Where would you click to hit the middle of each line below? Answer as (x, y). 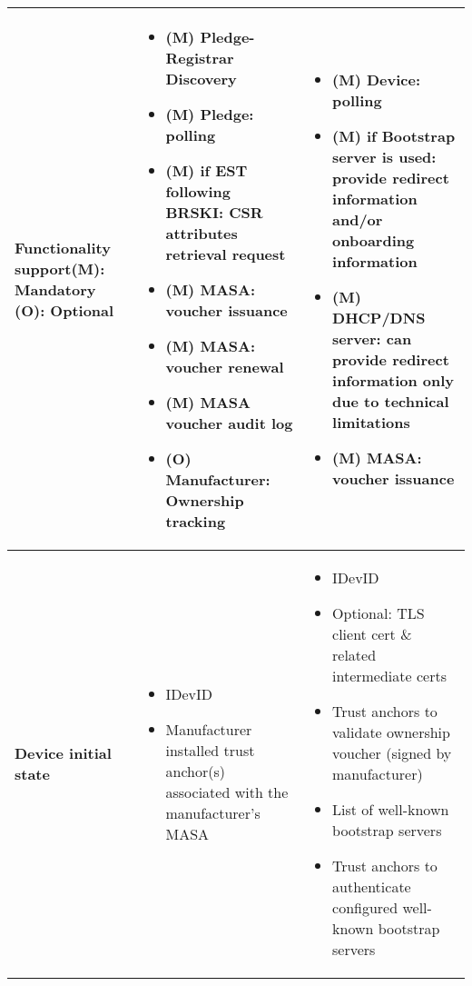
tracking (196, 521)
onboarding (374, 240)
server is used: (384, 157)
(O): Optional (64, 310)
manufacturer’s (213, 812)
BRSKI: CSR (214, 212)
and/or (358, 219)
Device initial (63, 753)
